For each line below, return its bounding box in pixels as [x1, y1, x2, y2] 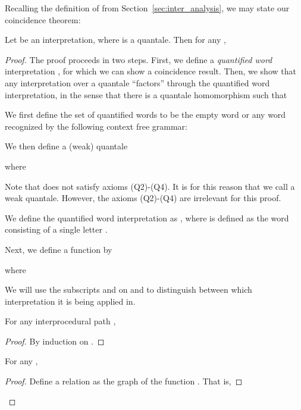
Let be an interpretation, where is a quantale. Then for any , [5, 33, 226, 46]
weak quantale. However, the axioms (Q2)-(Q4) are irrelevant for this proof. [5, 192, 281, 204]
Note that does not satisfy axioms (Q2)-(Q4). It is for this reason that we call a [5, 180, 295, 192]
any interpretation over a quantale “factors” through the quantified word [5, 76, 270, 89]
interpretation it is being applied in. [5, 295, 136, 307]
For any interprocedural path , [5, 315, 116, 327]
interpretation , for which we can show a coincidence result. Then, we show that [5, 65, 296, 77]
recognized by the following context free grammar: [5, 120, 187, 132]
